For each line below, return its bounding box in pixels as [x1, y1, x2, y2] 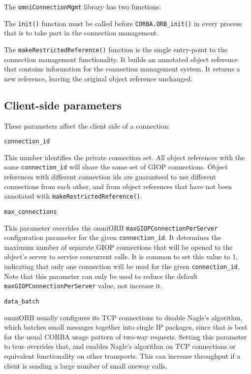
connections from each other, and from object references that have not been [4, 181, 232, 191]
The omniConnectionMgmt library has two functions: [4, 1, 161, 11]
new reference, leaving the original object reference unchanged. [4, 73, 193, 83]
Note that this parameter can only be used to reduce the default [4, 271, 198, 281]
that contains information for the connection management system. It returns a [4, 64, 240, 74]
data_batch [4, 298, 39, 305]
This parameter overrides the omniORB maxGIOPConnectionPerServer [4, 222, 218, 233]
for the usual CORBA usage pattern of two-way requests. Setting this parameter [4, 331, 247, 341]
